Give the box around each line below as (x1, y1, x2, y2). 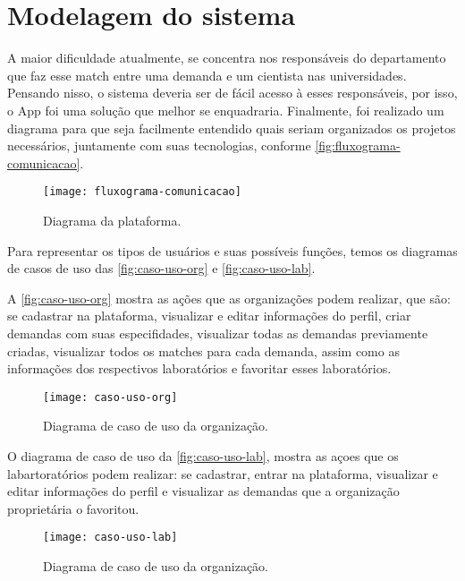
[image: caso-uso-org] (43, 390, 178, 404)
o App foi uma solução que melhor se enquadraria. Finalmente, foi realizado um (7, 100, 444, 119)
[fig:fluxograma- (315, 136, 401, 155)
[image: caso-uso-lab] (43, 531, 178, 544)
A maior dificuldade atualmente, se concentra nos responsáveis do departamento (7, 48, 446, 67)
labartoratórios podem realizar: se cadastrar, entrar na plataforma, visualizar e (7, 464, 438, 483)
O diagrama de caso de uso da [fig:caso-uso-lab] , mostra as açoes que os (7, 446, 399, 465)
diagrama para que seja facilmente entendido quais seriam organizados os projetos (7, 118, 456, 137)
